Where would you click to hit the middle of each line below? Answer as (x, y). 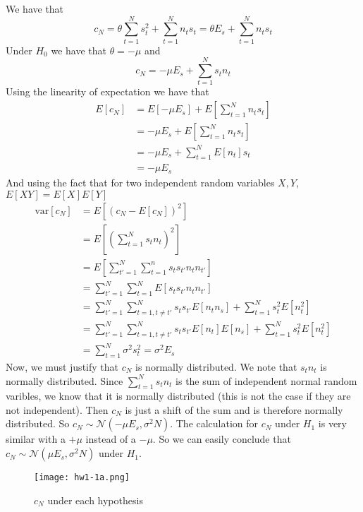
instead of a (111, 439)
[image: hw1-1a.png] (82, 478)
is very (332, 423)
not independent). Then (57, 409)
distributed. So (38, 423)
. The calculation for (214, 423)
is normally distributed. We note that (216, 366)
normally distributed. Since (64, 380)
